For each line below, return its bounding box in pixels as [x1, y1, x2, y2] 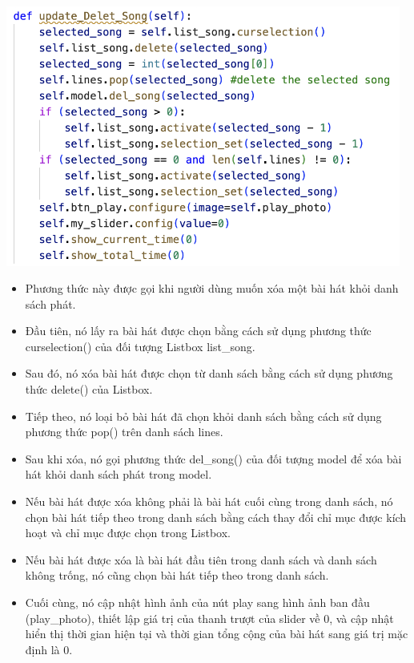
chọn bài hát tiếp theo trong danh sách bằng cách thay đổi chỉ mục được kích [25, 508, 407, 525]
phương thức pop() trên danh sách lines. [25, 423, 223, 440]
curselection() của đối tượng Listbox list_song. [25, 338, 255, 354]
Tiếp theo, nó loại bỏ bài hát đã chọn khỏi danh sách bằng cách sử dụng [25, 407, 382, 424]
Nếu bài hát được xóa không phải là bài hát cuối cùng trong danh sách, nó [25, 493, 393, 510]
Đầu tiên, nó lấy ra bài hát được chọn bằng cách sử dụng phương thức [25, 322, 372, 339]
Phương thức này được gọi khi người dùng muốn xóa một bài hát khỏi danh [25, 280, 399, 297]
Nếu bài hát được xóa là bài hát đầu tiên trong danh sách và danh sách [25, 551, 377, 568]
